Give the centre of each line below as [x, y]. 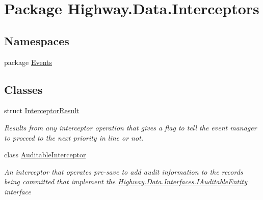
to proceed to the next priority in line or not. [74, 137]
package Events [28, 62]
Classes [23, 89]
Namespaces [37, 40]
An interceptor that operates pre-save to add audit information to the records [124, 171]
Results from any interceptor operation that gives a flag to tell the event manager [130, 127]
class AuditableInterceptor [45, 155]
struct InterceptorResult [42, 110]
